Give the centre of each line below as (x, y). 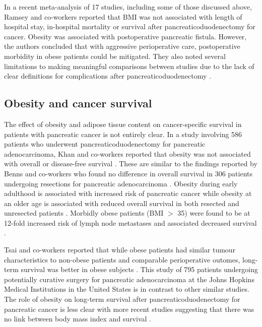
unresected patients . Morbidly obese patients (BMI (84, 213)
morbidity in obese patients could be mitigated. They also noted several (115, 56)
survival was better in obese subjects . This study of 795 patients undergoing (139, 269)
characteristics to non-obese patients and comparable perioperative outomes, (122, 259)
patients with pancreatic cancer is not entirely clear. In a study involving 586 (123, 134)
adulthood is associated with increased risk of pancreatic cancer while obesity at (128, 193)
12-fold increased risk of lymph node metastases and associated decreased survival (130, 222)
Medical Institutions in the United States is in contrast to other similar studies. (127, 289)
